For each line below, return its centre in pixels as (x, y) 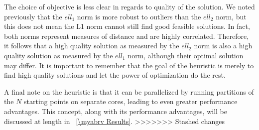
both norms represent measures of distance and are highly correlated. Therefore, (127, 36)
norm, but (231, 16)
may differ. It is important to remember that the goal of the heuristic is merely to (129, 65)
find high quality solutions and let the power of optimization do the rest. (115, 75)
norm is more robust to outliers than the (139, 16)
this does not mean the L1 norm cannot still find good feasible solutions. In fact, (127, 26)
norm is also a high (223, 46)
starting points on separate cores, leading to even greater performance (131, 101)
